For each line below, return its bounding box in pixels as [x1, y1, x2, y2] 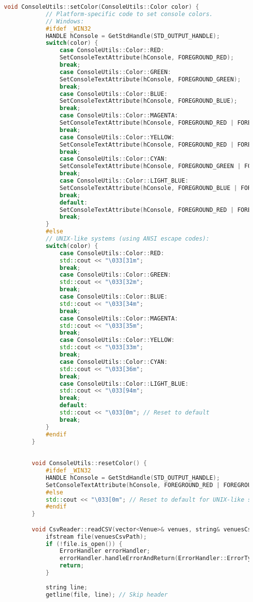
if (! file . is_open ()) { [45, 540, 123, 547]
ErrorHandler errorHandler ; [59, 547, 150, 555]
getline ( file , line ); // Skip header [45, 591, 168, 598]
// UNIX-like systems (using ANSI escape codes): [45, 235, 210, 242]
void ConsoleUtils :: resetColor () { [32, 460, 147, 467]
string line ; [45, 583, 88, 591]
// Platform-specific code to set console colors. [45, 10, 213, 18]
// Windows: [45, 18, 84, 25]
